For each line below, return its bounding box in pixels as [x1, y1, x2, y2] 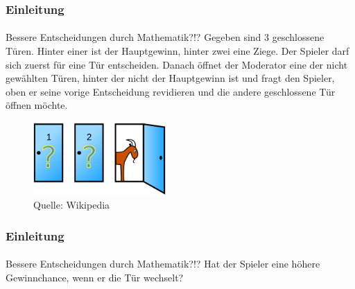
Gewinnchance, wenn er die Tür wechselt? [6, 270, 184, 285]
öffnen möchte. [6, 98, 68, 112]
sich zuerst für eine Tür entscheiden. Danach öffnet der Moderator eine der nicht [6, 57, 348, 71]
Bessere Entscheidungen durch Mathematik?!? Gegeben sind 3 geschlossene [6, 30, 324, 44]
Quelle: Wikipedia [33, 198, 110, 212]
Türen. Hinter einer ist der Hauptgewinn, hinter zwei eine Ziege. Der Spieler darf [6, 44, 349, 58]
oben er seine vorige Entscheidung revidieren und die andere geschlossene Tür [6, 84, 336, 98]
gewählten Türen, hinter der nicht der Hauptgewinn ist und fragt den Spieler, [6, 71, 335, 85]
